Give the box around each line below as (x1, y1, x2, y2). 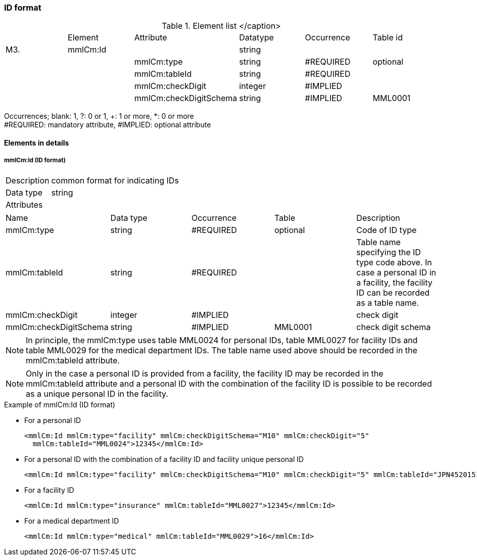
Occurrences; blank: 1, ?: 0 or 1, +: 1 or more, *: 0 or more (4, 112, 194, 121)
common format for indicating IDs (51, 175, 179, 185)
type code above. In (356, 257, 432, 267)
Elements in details (4, 138, 69, 147)
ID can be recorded (356, 287, 430, 298)
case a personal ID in (356, 267, 437, 277)
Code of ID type (356, 224, 417, 235)
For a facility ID (24, 485, 74, 494)
